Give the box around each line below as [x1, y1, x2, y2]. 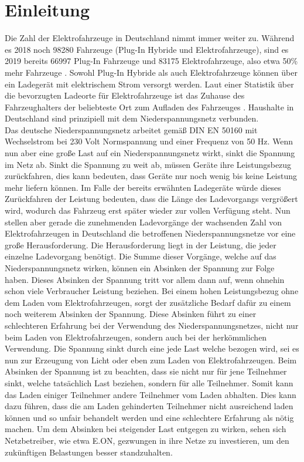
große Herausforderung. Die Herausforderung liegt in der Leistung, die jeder [5, 238, 276, 251]
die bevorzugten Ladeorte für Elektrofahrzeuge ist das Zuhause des [5, 89, 245, 102]
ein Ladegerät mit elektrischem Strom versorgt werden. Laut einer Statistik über [5, 77, 294, 90]
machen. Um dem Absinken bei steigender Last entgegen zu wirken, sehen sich [5, 423, 286, 435]
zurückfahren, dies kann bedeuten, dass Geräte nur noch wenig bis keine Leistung [5, 170, 298, 182]
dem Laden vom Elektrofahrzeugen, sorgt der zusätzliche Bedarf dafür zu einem [5, 296, 291, 308]
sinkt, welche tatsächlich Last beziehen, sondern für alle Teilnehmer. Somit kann [5, 376, 293, 389]
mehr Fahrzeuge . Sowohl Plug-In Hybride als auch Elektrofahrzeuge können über [5, 66, 298, 78]
